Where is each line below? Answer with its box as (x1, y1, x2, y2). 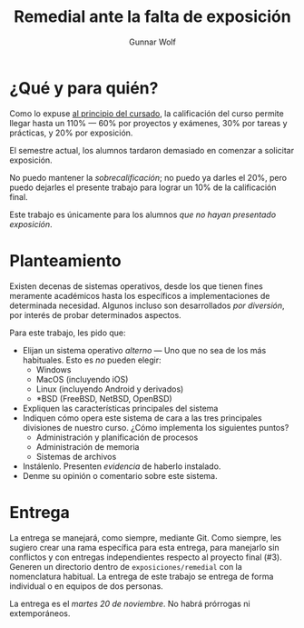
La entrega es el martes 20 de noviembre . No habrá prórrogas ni (9, 598, 251, 609)
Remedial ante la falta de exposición (13, 6, 292, 27)
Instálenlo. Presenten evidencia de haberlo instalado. (22, 461, 221, 472)
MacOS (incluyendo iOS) (35, 374, 129, 384)
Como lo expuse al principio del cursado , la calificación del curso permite (9, 107, 284, 119)
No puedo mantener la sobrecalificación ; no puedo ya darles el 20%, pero (9, 172, 288, 183)
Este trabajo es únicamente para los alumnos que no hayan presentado (9, 209, 277, 220)
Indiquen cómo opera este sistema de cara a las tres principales (22, 412, 262, 424)
